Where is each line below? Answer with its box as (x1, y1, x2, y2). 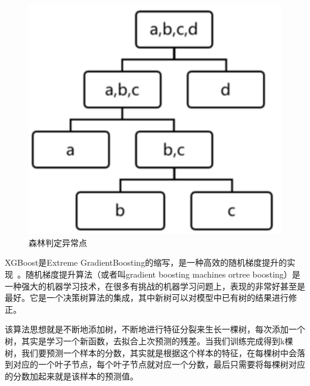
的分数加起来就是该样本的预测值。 (5, 369, 138, 382)
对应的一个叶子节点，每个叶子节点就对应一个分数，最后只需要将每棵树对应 (13, 358, 305, 371)
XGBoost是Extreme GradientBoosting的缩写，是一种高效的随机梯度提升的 (5, 256, 287, 269)
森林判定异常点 (29, 236, 87, 248)
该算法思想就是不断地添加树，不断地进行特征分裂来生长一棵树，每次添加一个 (5, 323, 305, 335)
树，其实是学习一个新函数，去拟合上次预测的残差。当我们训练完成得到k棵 (5, 335, 293, 347)
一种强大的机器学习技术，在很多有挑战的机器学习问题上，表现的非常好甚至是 (5, 279, 305, 292)
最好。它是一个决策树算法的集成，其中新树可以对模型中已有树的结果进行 (5, 291, 289, 304)
